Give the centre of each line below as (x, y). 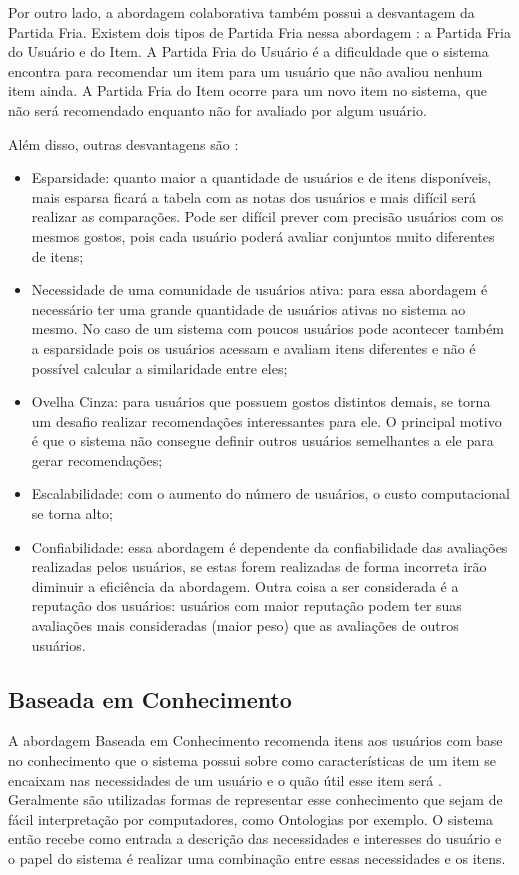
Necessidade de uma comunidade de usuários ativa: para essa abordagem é (259, 289)
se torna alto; (72, 513)
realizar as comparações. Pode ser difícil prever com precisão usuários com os (267, 216)
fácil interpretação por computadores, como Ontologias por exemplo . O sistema (251, 818)
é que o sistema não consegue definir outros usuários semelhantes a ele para (262, 440)
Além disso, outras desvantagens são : (123, 143)
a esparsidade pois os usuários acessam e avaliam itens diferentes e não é (253, 347)
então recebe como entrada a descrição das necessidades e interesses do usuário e (255, 838)
